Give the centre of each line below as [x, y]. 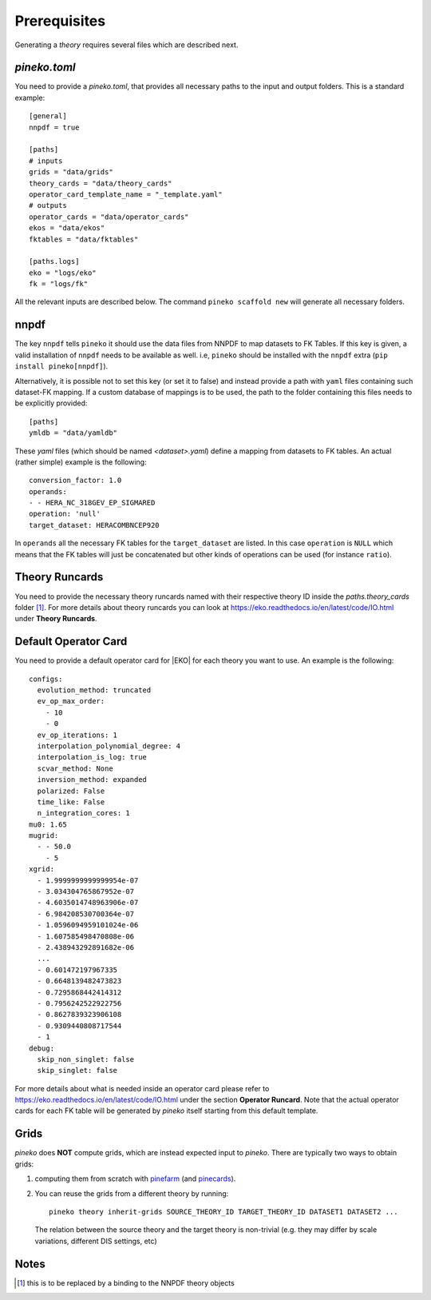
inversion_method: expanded [92, 780]
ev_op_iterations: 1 [77, 735]
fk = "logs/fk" [59, 284]
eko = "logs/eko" [63, 273]
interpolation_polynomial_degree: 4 [109, 746]
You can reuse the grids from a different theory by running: [132, 1193]
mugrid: [44, 836]
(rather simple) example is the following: [81, 462]
